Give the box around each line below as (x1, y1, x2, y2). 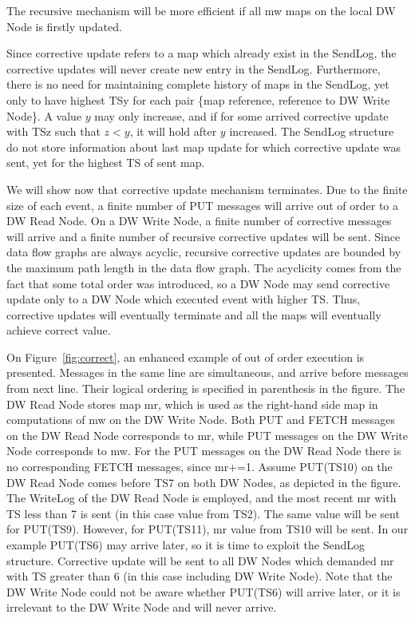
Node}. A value (6, 107, 82, 124)
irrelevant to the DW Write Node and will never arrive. (6, 599, 277, 616)
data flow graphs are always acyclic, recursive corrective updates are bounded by (6, 244, 401, 260)
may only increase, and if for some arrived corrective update (94, 107, 389, 124)
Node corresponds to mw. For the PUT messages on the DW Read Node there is (6, 442, 401, 459)
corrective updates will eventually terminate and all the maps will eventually (6, 306, 381, 323)
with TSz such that (6, 123, 101, 140)
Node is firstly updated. (6, 18, 122, 34)
